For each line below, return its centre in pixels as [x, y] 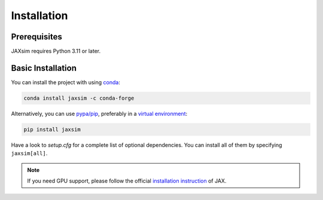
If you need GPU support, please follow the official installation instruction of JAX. [127, 181]
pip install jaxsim [52, 129]
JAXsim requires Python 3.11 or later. [56, 51]
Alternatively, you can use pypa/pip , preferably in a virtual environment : [99, 113]
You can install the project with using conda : [66, 82]
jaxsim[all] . [29, 153]
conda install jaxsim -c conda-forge [79, 98]
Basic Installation [44, 68]
